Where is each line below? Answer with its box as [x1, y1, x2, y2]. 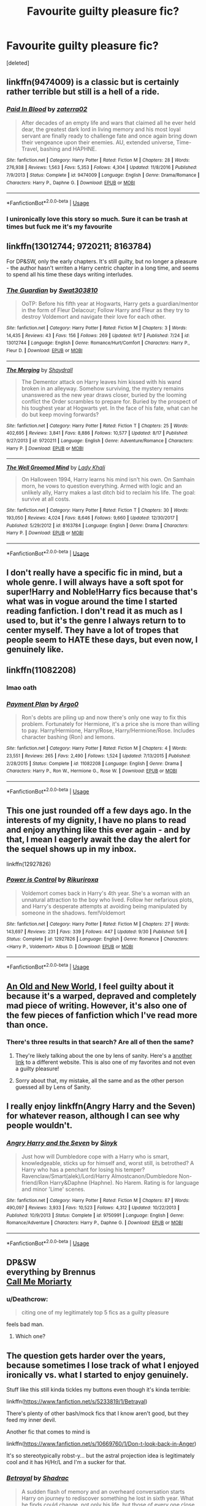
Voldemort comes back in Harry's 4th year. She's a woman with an [21, 889, 190, 897]
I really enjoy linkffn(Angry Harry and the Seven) [6, 1101, 196, 1112]
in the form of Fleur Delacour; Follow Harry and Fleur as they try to [21, 306, 190, 314]
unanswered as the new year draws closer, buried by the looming [21, 391, 187, 399]
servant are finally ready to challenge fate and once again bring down [21, 132, 197, 139]
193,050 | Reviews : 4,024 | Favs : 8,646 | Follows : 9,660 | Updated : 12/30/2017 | [6, 515, 178, 521]
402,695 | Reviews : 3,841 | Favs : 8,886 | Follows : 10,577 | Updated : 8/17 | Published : [6, 430, 188, 437]
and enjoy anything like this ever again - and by [6, 825, 191, 835]
